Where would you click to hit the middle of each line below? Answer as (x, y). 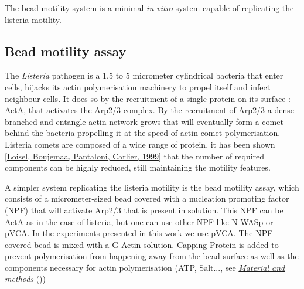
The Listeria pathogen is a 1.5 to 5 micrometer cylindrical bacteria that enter (144, 75)
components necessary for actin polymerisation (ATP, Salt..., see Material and (145, 267)
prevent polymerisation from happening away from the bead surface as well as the (152, 256)
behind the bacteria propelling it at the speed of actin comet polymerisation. (143, 133)
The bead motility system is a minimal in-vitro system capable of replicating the (149, 8)
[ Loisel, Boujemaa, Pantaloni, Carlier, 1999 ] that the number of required (135, 156)
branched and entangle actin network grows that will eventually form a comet (144, 121)
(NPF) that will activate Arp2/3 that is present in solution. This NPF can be (144, 210)
